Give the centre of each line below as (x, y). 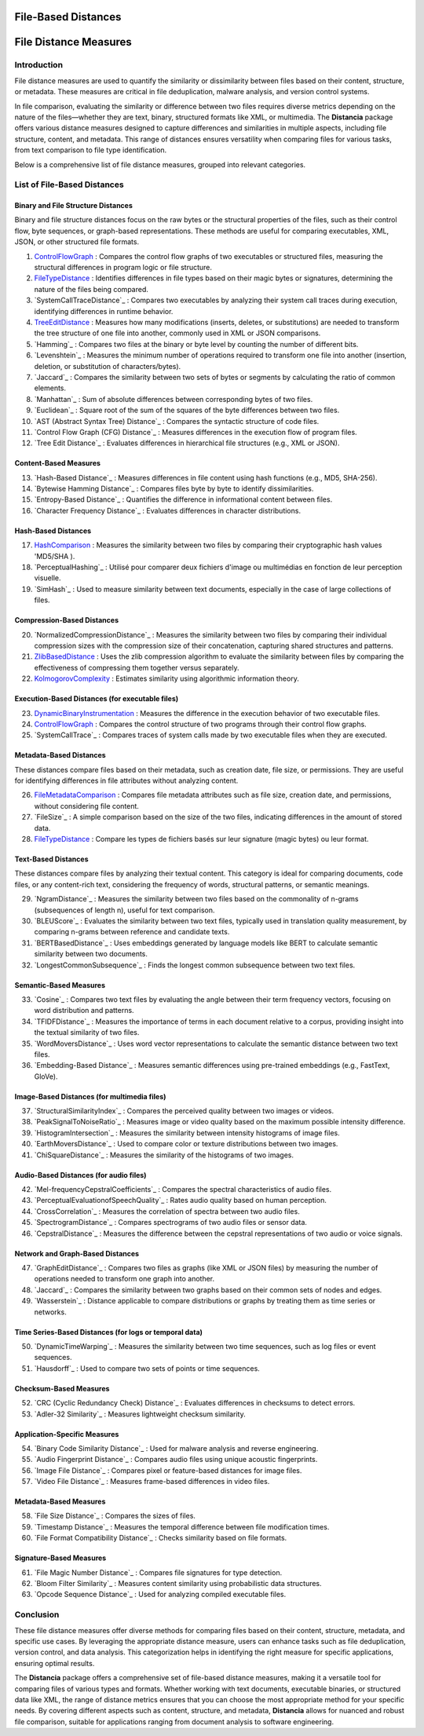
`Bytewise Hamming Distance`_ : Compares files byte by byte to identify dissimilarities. (174, 489)
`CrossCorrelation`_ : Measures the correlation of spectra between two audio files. (167, 1211)
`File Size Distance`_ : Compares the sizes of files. (115, 1516)
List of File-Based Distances (69, 185)
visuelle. (48, 578)
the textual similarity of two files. (87, 1032)
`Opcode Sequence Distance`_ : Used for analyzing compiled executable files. (160, 1595)
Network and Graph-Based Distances (77, 1253)
